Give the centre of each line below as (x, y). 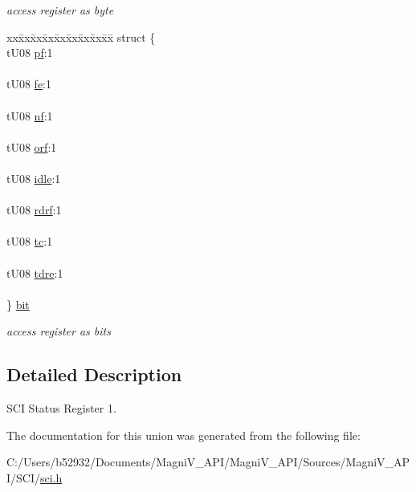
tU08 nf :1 (30, 115)
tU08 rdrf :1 (34, 210)
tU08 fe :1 (29, 84)
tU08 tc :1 (30, 241)
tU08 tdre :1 (35, 272)
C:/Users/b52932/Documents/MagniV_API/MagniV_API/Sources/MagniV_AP (208, 462)
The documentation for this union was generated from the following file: (184, 435)
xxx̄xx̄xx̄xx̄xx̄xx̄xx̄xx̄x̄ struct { (81, 37)
